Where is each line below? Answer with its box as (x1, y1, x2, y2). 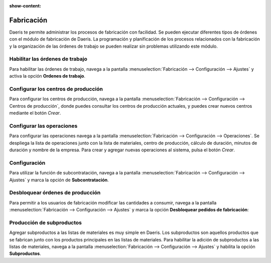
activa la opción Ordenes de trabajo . (9, 73, 85, 79)
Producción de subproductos (9, 219, 82, 226)
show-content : (9, 3, 41, 9)
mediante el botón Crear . (9, 110, 61, 116)
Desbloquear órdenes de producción (9, 189, 101, 196)
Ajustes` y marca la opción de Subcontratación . (9, 177, 109, 183)
